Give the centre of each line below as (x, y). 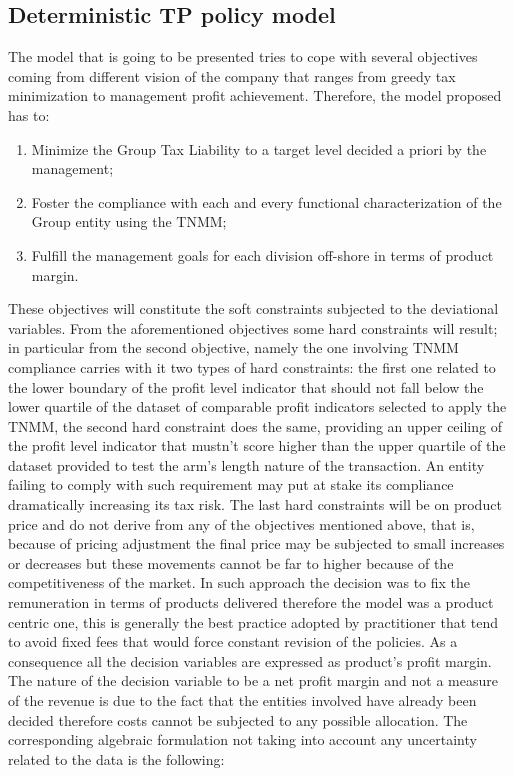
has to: (29, 114)
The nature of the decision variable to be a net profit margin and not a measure (253, 680)
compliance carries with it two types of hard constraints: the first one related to (252, 366)
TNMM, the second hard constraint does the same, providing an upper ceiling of (255, 425)
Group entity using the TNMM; (129, 221)
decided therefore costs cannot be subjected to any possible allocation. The (238, 719)
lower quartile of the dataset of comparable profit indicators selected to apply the (257, 406)
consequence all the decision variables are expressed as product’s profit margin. (250, 660)
